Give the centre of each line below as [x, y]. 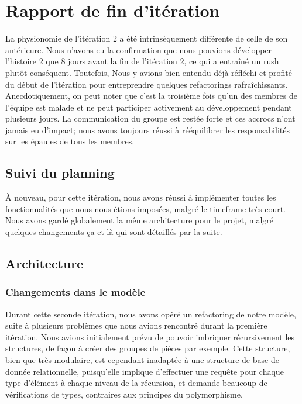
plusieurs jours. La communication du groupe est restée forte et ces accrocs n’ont [150, 118]
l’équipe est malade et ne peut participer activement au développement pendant [149, 107]
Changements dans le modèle [75, 292]
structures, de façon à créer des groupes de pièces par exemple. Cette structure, [148, 348]
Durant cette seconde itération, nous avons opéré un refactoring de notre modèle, [151, 314]
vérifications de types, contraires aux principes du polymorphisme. [124, 394]
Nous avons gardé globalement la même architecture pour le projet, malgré [140, 220]
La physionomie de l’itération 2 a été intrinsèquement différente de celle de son [147, 38]
